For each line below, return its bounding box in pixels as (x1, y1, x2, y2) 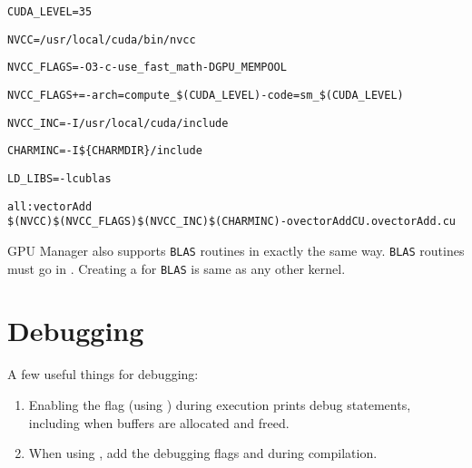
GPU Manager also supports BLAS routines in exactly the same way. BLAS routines (7, 240, 465, 259)
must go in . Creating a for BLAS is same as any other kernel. (7, 258, 346, 278)
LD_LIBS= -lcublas (7, 171, 112, 185)
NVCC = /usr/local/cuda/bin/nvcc (7, 33, 196, 46)
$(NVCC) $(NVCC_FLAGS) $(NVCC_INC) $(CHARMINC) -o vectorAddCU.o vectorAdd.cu (7, 215, 457, 229)
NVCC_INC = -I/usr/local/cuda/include (7, 116, 229, 130)
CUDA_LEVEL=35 (7, 5, 93, 18)
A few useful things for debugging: (7, 365, 199, 384)
